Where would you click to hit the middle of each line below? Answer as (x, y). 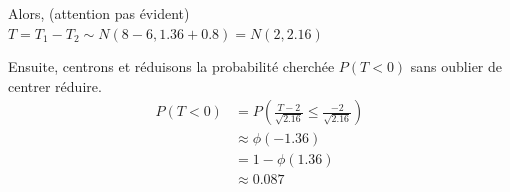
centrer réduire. (55, 85)
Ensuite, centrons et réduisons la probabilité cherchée (171, 66)
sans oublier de (456, 66)
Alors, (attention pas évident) (99, 13)
